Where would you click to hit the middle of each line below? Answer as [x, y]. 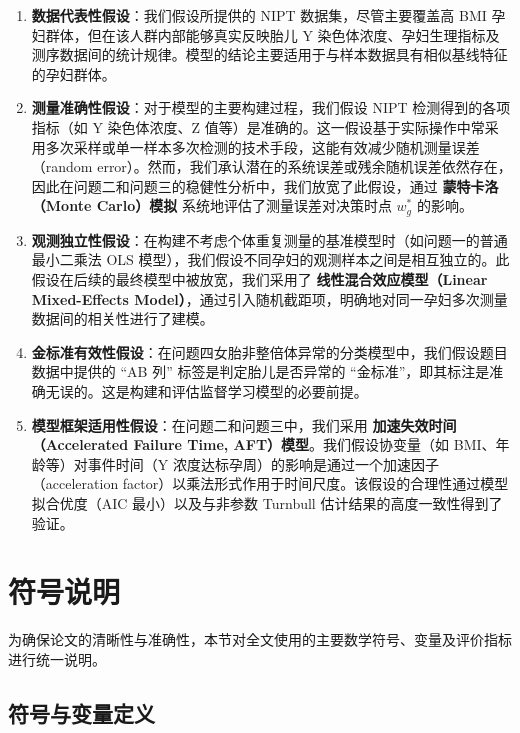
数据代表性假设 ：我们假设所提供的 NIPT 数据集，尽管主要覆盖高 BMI [259, 15]
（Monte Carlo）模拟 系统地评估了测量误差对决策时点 [211, 205]
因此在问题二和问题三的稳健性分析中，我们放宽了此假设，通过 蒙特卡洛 [265, 185]
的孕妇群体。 [73, 73]
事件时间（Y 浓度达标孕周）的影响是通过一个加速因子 [263, 463]
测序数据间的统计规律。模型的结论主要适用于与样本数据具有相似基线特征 [269, 54]
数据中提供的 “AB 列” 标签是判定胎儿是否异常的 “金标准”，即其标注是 [260, 371]
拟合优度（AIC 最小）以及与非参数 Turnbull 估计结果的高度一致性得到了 [267, 502]
